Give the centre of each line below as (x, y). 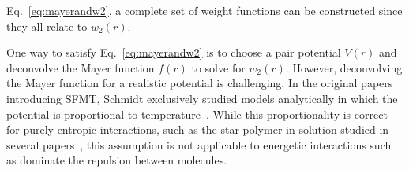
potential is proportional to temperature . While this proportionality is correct (197, 114)
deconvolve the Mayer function (81, 67)
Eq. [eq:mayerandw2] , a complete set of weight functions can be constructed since (204, 10)
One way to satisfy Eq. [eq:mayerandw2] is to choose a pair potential (174, 52)
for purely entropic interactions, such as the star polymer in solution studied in (198, 129)
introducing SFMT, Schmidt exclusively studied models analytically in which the (202, 98)
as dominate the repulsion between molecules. (117, 160)
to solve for (218, 67)
